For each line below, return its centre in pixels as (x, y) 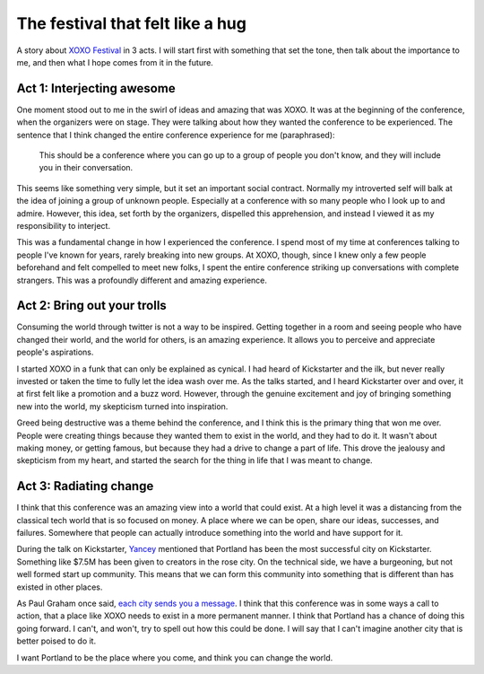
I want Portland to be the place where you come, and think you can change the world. (175, 657)
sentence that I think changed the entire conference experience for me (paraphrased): (176, 135)
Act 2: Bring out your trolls (92, 306)
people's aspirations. (55, 352)
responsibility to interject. (64, 225)
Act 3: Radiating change (85, 486)
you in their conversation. (86, 168)
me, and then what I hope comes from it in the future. (115, 62)
